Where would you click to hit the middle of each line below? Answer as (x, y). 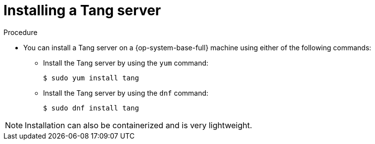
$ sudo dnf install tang (91, 108)
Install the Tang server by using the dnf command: (126, 93)
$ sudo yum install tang (91, 78)
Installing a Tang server (82, 10)
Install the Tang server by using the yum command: (126, 63)
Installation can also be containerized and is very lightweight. (139, 125)
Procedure (21, 32)
